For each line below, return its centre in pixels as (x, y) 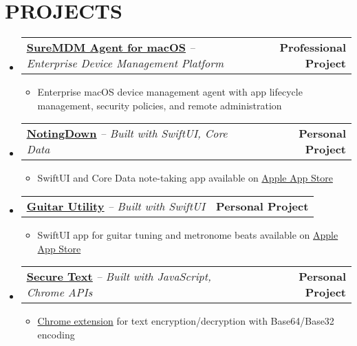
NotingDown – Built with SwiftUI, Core (127, 133)
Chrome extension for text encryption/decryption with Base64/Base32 (186, 321)
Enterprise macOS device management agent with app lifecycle (170, 92)
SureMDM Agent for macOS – (111, 47)
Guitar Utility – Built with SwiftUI (116, 206)
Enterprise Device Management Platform (125, 63)
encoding (56, 334)
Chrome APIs (60, 292)
